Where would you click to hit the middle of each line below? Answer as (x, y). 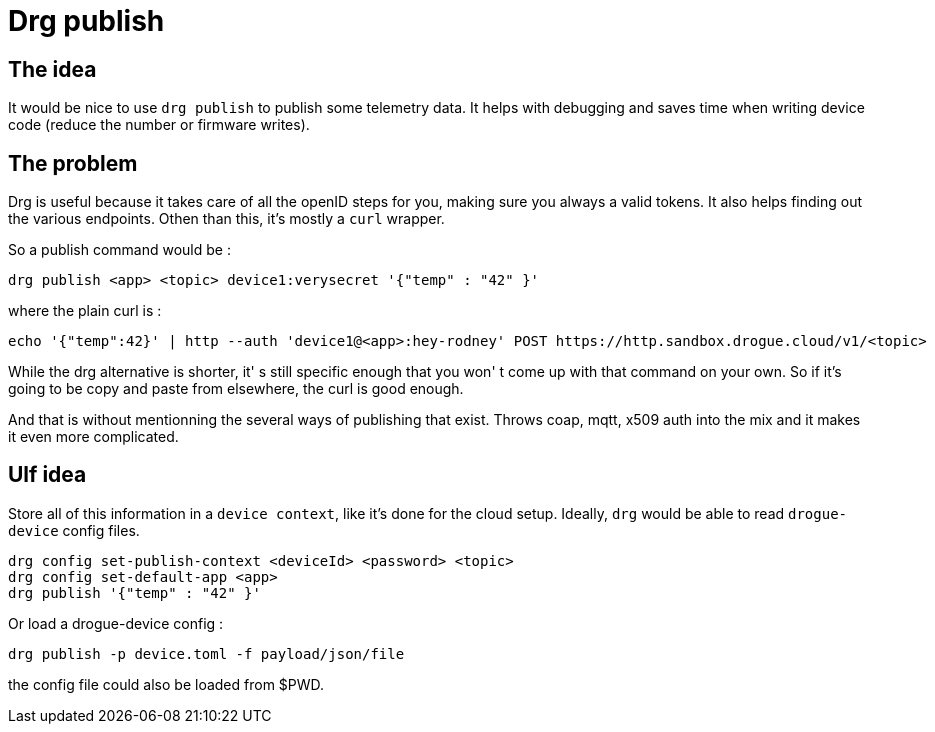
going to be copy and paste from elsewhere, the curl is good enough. (236, 389)
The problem (73, 163)
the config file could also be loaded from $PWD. (166, 684)
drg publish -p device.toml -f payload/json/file (206, 653)
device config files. (74, 530)
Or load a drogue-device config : (116, 623)
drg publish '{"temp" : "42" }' (134, 592)
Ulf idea (47, 475)
